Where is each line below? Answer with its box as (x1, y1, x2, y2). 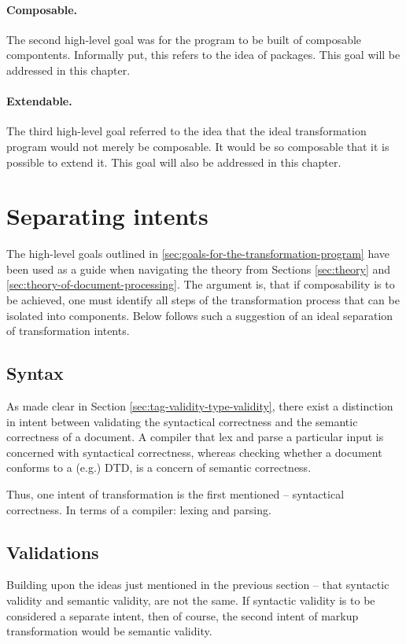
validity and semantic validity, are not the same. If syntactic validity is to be (6, 592, 375, 608)
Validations (6, 539, 99, 564)
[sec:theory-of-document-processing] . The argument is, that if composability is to (6, 276, 395, 293)
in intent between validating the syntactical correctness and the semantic (6, 413, 358, 429)
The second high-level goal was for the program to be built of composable (6, 31, 362, 47)
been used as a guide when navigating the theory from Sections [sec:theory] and (6, 260, 391, 277)
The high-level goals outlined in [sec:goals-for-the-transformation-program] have (6, 245, 390, 262)
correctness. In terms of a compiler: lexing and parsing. (6, 501, 271, 517)
